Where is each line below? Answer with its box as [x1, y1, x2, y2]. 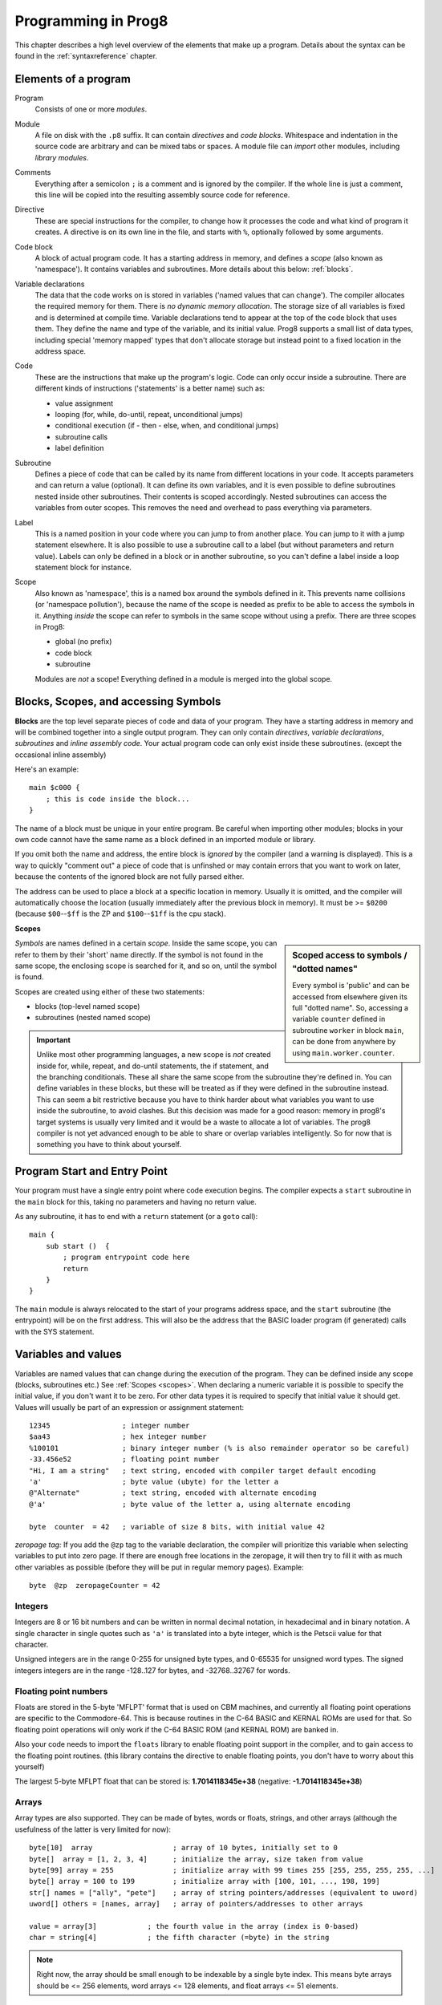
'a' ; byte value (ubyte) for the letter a [29, 1477, 279, 1487]
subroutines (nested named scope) [34, 1013, 152, 1023]
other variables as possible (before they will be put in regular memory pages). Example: [14, 1562, 304, 1572]
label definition [55, 444, 104, 453]
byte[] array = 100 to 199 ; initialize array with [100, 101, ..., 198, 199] [29, 1877, 380, 1886]
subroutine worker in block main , [292, 1025, 404, 1035]
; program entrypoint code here [63, 1253, 190, 1262]
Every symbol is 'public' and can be [292, 981, 410, 990]
